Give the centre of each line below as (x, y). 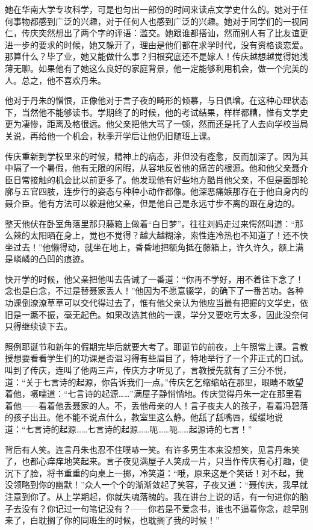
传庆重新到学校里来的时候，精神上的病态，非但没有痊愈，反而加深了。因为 (152, 156)
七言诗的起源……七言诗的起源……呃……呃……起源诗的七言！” (139, 429)
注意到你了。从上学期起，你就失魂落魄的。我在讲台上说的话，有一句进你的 (152, 496)
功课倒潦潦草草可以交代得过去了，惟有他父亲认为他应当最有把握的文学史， (152, 303)
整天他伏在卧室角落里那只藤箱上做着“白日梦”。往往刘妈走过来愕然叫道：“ (150, 223)
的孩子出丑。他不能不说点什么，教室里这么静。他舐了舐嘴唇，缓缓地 (140, 417)
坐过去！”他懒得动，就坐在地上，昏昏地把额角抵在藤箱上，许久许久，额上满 (154, 247)
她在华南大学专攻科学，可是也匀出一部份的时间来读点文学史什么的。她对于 (152, 9)
